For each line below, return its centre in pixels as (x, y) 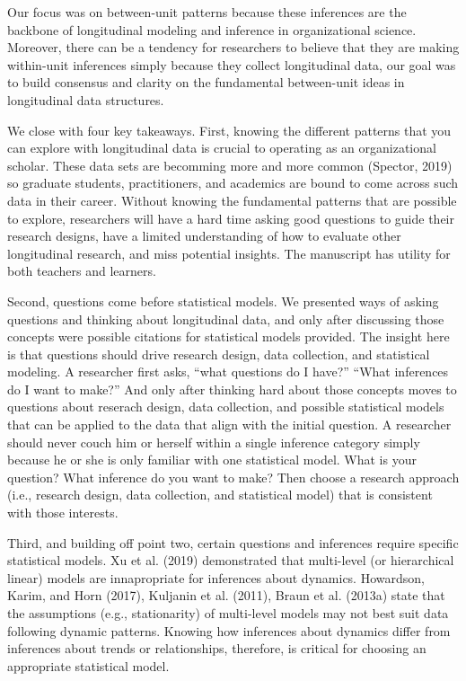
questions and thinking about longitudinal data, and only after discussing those (226, 318)
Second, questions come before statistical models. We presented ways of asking (223, 301)
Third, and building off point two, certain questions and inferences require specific (233, 542)
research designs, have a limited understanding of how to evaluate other (204, 236)
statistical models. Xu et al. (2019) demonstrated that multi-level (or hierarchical (231, 560)
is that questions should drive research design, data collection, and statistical (219, 354)
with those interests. (63, 513)
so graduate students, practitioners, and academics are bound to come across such (233, 183)
